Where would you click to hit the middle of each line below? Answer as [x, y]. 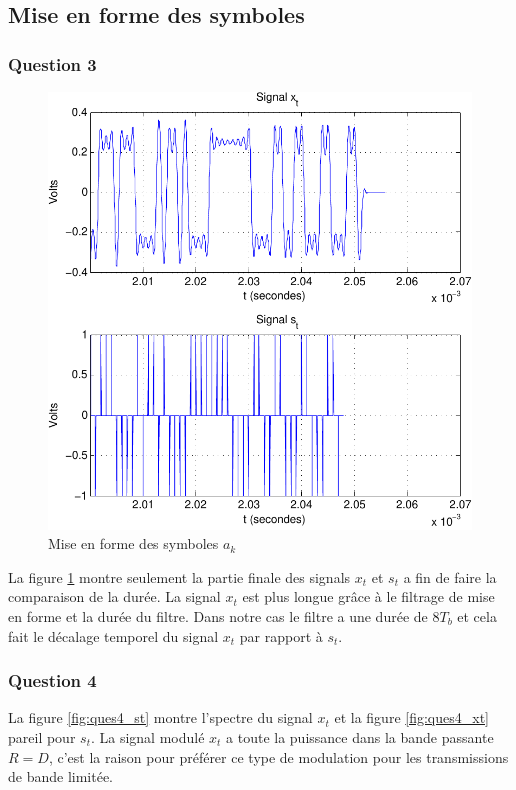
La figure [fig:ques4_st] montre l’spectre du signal [160, 717]
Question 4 [52, 680]
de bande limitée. [60, 776]
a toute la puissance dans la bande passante [360, 736]
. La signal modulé [147, 736]
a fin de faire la [450, 576]
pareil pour [42, 736]
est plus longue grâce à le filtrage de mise [368, 596]
